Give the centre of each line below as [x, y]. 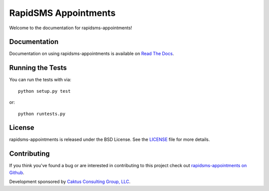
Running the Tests [38, 68]
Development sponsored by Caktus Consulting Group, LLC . [70, 182]
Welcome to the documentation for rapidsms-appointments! [70, 28]
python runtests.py [42, 114]
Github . [17, 172]
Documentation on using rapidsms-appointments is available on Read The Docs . [92, 54]
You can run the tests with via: [40, 80]
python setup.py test [44, 91]
